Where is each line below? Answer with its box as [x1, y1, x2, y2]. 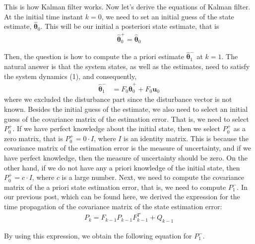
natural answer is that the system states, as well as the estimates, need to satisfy [4, 61, 250, 72]
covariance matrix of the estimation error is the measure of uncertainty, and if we [4, 143, 251, 153]
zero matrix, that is [4, 133, 63, 143]
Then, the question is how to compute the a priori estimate [4, 51, 184, 62]
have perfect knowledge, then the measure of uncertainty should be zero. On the [4, 152, 248, 163]
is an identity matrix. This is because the [124, 133, 249, 143]
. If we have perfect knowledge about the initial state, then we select [12, 123, 220, 134]
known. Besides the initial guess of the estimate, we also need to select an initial [4, 104, 248, 114]
